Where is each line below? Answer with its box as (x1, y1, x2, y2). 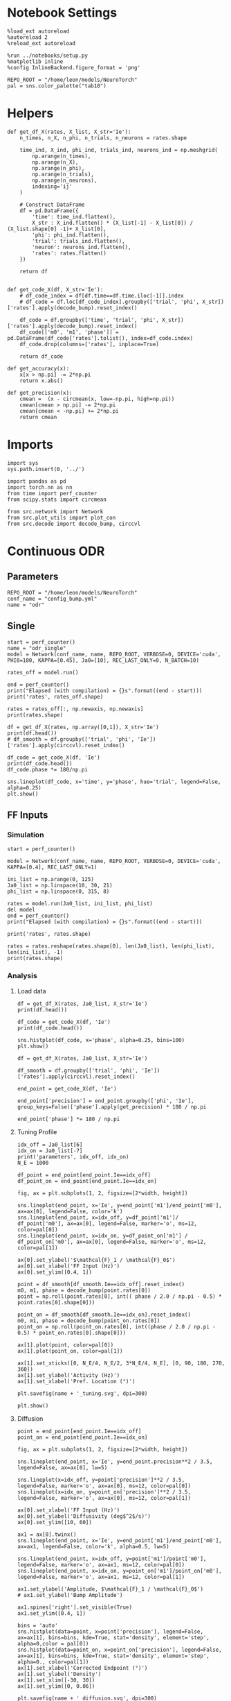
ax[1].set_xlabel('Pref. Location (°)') (17, 1378, 136, 1385)
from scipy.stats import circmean (7, 496, 107, 503)
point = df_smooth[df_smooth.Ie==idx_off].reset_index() (17, 1281, 185, 1288)
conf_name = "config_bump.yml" (7, 595, 98, 602)
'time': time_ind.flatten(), (32, 213, 116, 220)
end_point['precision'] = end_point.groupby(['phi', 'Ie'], (17, 1097, 194, 1104)
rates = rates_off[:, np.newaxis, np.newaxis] (7, 706, 144, 712)
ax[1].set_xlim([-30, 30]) (17, 1677, 95, 1684)
